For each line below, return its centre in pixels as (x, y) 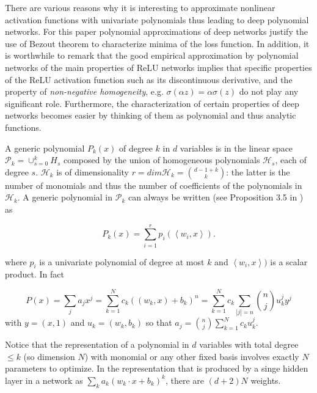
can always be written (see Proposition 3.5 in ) (216, 197)
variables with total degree (249, 344)
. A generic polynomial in (65, 197)
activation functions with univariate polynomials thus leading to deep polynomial (157, 19)
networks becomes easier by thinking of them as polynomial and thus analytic (151, 115)
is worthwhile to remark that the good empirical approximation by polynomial (152, 55)
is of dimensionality (93, 171)
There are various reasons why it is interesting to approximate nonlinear (140, 7)
